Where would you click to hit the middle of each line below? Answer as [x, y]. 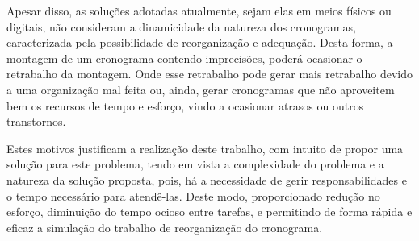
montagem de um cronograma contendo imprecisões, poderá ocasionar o [184, 58]
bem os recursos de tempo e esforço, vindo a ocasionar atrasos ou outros [185, 105]
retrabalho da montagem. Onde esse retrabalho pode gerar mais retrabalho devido [210, 74]
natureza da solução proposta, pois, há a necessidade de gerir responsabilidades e [207, 179]
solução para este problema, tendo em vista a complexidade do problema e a [195, 164]
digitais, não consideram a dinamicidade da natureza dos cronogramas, [181, 26]
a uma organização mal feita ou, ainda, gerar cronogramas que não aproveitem [201, 89]
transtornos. [36, 121]
